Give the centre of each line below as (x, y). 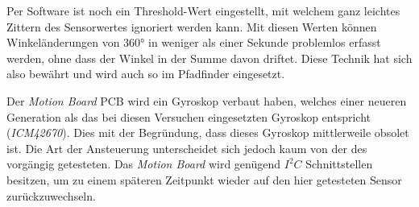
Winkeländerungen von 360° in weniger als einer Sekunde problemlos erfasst (194, 42)
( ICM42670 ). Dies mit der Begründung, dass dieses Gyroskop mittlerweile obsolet (208, 132)
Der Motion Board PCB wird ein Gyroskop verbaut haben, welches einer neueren (207, 100)
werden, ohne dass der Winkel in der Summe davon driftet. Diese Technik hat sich (209, 58)
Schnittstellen (339, 164)
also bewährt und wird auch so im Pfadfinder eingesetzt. (146, 74)
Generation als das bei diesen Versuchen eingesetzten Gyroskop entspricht (189, 116)
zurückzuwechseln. (51, 195)
